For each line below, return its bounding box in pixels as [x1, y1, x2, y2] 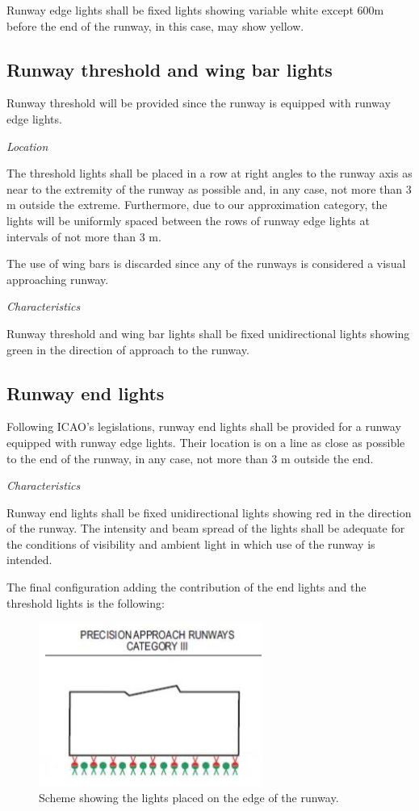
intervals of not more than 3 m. [6, 228, 161, 245]
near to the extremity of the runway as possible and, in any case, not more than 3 [6, 180, 412, 197]
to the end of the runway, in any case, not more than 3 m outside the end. [6, 449, 374, 466]
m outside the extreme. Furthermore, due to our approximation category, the [6, 196, 388, 213]
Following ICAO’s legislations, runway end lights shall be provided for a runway [6, 418, 401, 435]
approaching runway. [6, 270, 109, 287]
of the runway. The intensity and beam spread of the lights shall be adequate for [6, 520, 405, 537]
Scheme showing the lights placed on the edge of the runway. [39, 789, 339, 806]
